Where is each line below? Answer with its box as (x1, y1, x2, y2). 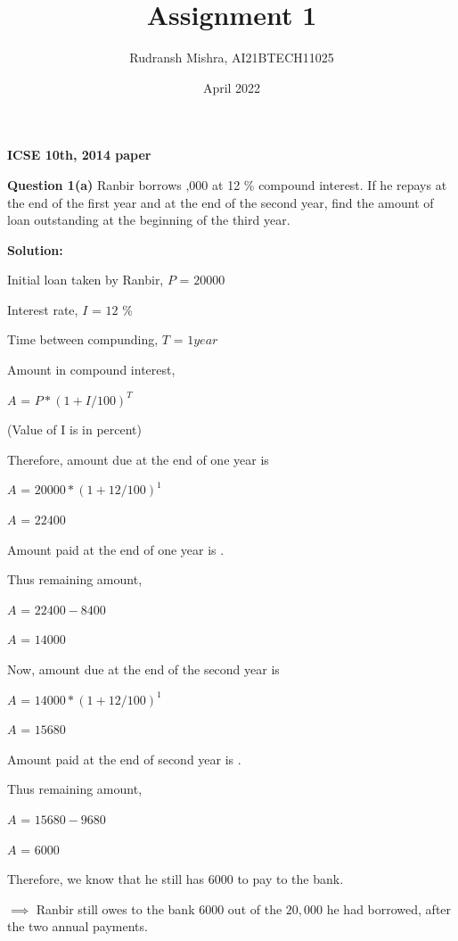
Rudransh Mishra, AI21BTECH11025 (129, 48, 334, 67)
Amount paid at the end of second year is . (7, 749, 241, 768)
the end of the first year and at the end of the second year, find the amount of (7, 193, 434, 211)
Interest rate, (7, 300, 78, 318)
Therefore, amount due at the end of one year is (7, 450, 269, 468)
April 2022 (202, 78, 261, 96)
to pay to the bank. (237, 870, 344, 888)
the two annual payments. (7, 917, 148, 936)
